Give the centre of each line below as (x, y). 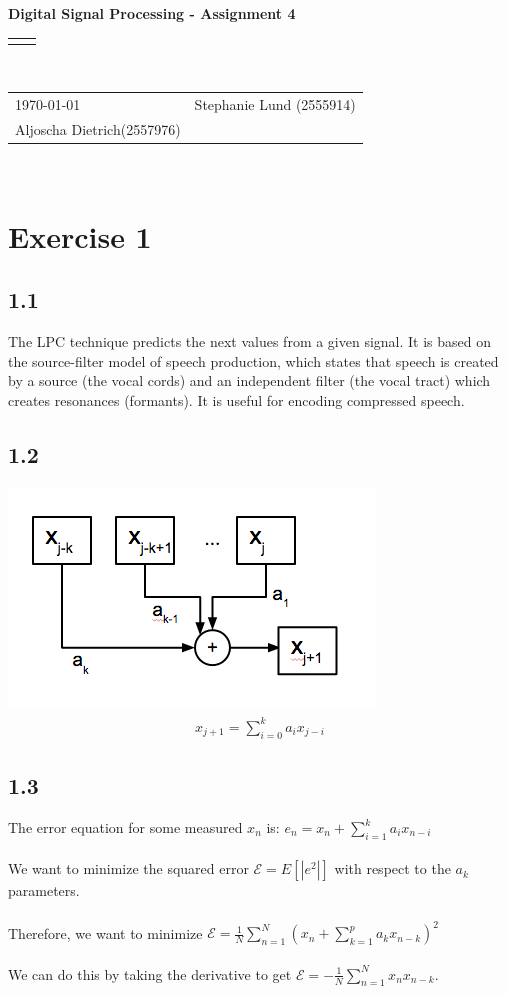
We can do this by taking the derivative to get (150, 973)
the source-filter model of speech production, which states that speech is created (253, 360)
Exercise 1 (80, 235)
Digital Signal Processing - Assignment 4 (152, 13)
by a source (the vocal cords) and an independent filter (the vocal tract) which (249, 380)
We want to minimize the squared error (128, 868)
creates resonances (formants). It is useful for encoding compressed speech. (236, 400)
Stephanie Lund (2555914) (275, 104)
